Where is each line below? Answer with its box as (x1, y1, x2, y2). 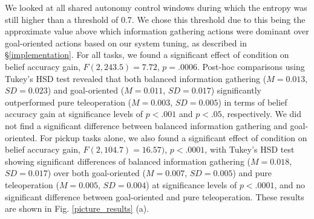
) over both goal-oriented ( (47, 167, 146, 179)
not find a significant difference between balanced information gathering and (5, 119, 287, 132)
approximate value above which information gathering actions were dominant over (5, 25, 309, 37)
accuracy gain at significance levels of (5, 107, 143, 120)
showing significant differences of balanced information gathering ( (5, 154, 250, 167)
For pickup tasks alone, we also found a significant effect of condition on (39, 131, 307, 144)
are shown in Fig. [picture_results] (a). (5, 202, 149, 215)
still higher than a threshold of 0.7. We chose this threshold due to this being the (5, 13, 306, 25)
